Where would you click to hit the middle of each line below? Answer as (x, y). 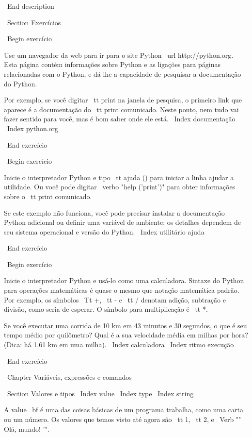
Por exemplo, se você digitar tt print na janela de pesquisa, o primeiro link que (123, 100)
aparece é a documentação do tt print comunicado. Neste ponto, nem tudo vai (121, 109)
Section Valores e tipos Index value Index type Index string (100, 393)
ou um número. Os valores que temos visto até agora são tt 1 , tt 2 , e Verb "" (123, 419)
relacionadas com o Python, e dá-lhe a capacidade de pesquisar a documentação (123, 74)
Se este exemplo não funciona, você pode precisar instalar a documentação (114, 212)
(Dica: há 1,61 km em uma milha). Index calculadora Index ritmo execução (119, 345)
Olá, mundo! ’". (27, 429)
